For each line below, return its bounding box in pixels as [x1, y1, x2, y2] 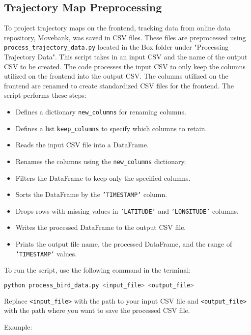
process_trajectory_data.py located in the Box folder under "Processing [4, 42, 229, 52]
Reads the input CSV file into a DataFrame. [15, 140, 149, 150]
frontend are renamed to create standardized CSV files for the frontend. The [4, 80, 234, 90]
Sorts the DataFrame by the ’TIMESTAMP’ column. [15, 189, 167, 199]
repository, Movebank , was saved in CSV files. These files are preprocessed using [4, 32, 246, 42]
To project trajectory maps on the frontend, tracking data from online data [4, 23, 231, 33]
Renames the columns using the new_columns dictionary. [15, 156, 186, 166]
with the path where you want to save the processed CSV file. [4, 305, 190, 315]
